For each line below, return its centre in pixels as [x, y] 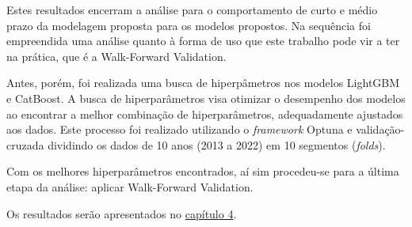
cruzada [25, 144]
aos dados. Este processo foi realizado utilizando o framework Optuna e [179, 129]
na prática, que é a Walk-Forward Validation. [116, 56]
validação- [380, 129]
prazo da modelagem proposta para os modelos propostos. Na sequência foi [189, 25]
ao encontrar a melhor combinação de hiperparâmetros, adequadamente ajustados [205, 114]
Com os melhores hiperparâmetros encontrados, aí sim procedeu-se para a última [203, 171]
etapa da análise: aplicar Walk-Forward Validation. [130, 186]
